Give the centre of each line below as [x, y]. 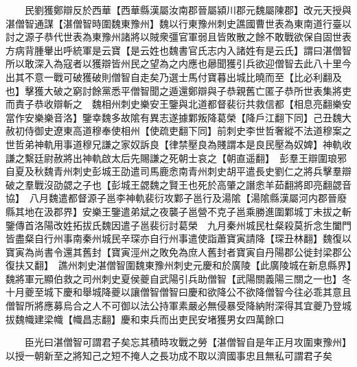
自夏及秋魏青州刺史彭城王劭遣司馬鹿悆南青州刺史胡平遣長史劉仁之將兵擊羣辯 [178, 171]
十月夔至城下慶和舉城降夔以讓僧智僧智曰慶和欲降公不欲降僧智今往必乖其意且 [178, 292]
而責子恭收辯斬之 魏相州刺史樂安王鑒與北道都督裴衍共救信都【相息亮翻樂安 [178, 104]
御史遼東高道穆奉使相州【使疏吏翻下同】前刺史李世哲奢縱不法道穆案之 [193, 131]
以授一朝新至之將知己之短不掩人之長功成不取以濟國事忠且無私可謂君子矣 [169, 355]
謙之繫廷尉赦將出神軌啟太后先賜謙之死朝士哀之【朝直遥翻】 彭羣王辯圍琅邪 [176, 157]
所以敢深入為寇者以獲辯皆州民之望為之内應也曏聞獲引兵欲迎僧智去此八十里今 [178, 63]
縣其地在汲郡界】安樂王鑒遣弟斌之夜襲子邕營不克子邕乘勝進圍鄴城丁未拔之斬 [178, 211]
